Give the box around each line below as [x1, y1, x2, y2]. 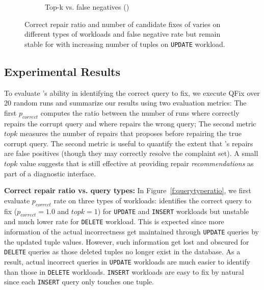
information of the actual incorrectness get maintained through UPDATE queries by [4, 226, 259, 237]
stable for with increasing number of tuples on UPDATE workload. [24, 38, 225, 49]
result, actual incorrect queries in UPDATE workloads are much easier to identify [4, 256, 250, 267]
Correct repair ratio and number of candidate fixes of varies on [24, 18, 221, 29]
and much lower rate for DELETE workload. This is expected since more [4, 216, 224, 227]
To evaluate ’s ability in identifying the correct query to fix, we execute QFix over [4, 87, 260, 98]
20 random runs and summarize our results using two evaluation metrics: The [4, 97, 247, 108]
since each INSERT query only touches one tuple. [4, 276, 154, 287]
